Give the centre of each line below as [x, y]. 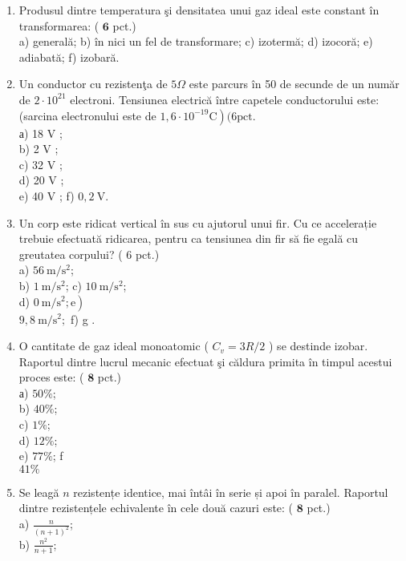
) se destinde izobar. [319, 346]
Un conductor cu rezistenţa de [93, 84]
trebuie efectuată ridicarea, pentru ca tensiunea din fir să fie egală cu [189, 238]
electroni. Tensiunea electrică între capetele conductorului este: [225, 99]
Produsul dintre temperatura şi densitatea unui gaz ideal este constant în [199, 10]
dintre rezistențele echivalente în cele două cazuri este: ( [156, 508]
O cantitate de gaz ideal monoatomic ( [114, 346]
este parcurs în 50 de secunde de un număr [294, 84]
